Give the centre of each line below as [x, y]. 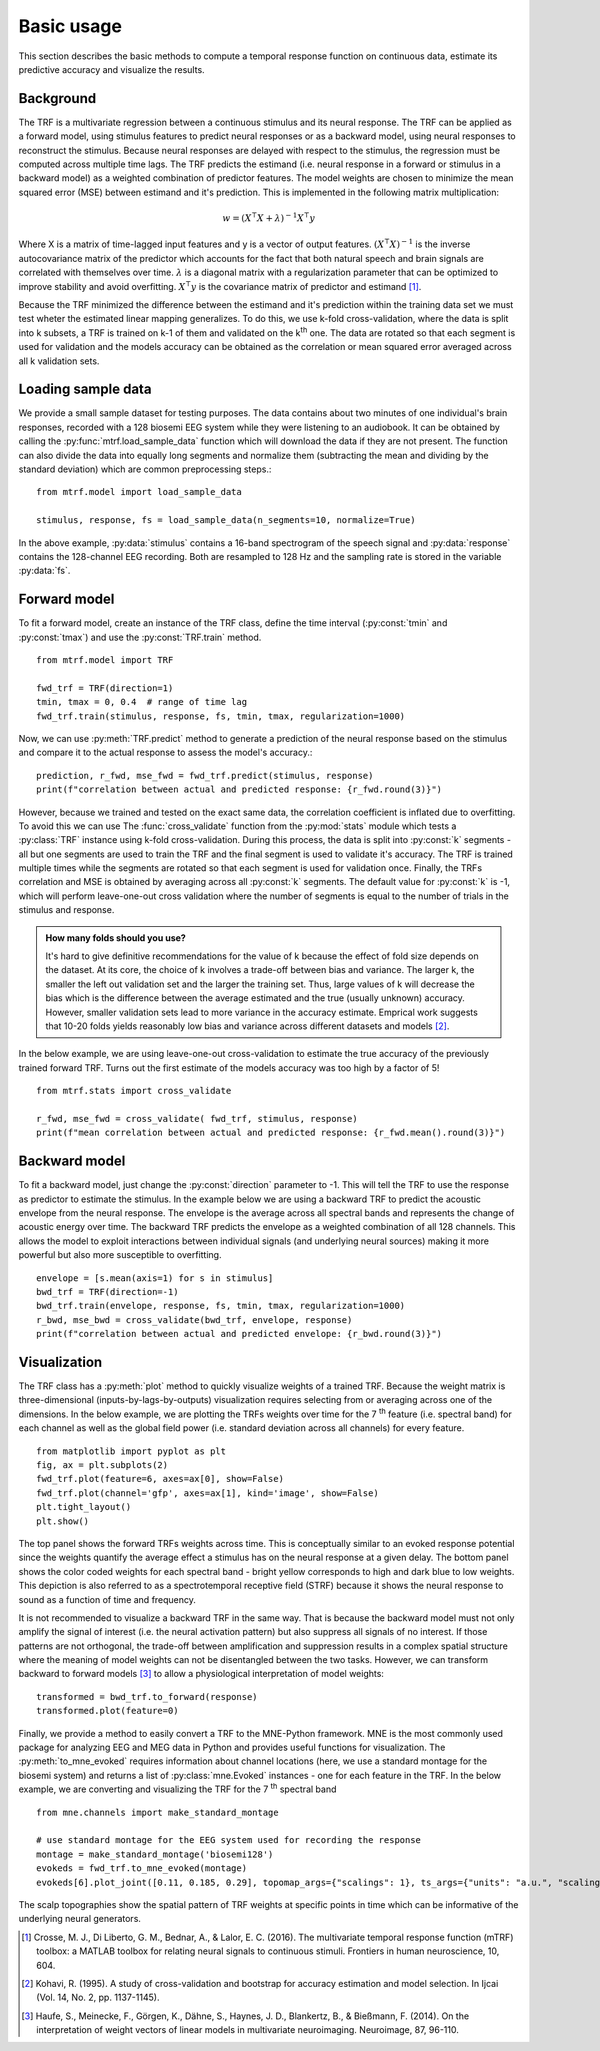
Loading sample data [85, 389]
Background [57, 98]
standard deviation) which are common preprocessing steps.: [145, 469]
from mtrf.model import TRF [105, 660]
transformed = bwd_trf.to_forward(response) [147, 1696]
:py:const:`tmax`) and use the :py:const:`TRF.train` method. [140, 637]
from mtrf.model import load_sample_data [139, 492]
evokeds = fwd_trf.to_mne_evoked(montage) [142, 1868]
